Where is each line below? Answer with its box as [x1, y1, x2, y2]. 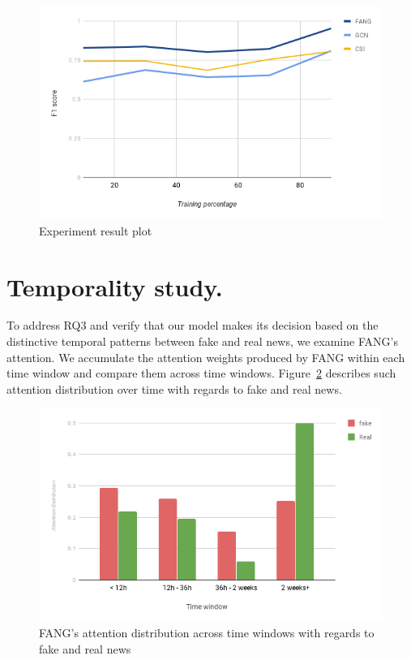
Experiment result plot [39, 222, 152, 239]
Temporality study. [6, 270, 223, 303]
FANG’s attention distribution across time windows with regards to [39, 624, 375, 641]
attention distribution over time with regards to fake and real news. [6, 380, 342, 397]
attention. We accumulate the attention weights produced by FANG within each [6, 348, 405, 365]
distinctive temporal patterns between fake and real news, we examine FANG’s [6, 333, 398, 350]
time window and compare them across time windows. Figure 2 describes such [6, 365, 396, 382]
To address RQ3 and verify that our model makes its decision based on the [6, 317, 379, 334]
